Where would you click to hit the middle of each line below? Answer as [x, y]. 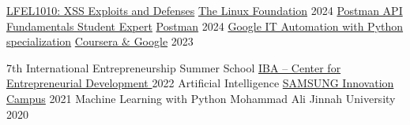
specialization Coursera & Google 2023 [100, 41]
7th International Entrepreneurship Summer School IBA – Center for [174, 67]
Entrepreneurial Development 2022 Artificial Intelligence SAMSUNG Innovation [200, 83]
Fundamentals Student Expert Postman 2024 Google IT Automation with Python [205, 26]
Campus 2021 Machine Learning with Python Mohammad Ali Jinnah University [201, 98]
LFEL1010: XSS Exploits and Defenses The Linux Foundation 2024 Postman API [205, 10]
